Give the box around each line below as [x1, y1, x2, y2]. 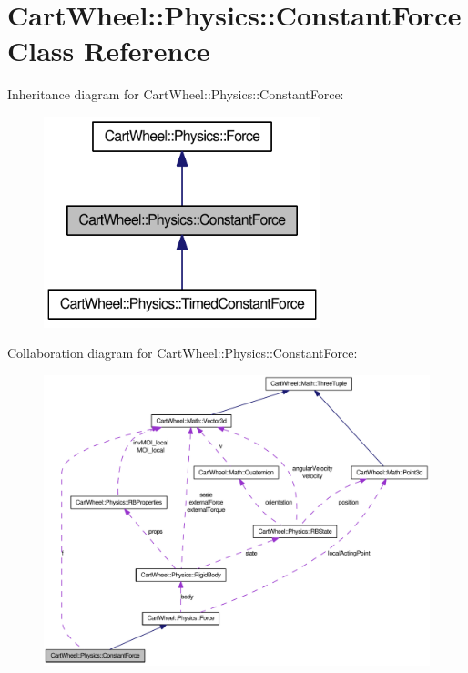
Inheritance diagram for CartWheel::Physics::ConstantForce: [7, 85, 344, 104]
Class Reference [7, 32, 210, 69]
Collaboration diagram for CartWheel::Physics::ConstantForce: [7, 343, 358, 362]
